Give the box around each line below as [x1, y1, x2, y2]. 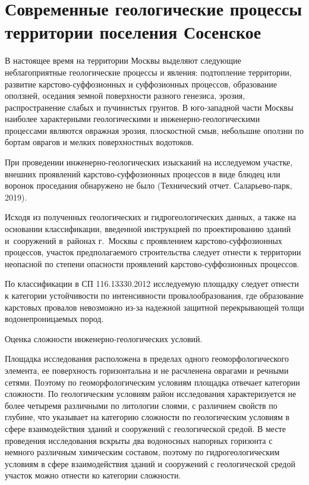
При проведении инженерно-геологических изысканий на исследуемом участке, [5, 156, 293, 168]
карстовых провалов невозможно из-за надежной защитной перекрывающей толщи [5, 301, 304, 313]
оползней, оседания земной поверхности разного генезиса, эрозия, [5, 89, 245, 102]
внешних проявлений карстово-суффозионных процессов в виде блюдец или [5, 167, 280, 180]
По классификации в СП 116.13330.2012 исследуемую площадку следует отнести [5, 277, 299, 290]
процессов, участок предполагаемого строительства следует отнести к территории [5, 246, 301, 258]
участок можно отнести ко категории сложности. [5, 469, 181, 481]
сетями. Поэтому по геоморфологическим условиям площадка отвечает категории [5, 376, 300, 388]
